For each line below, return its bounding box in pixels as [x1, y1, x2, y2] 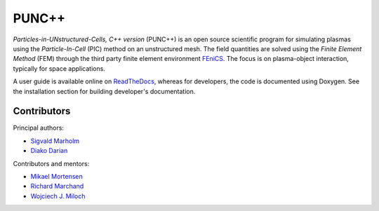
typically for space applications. [13, 64, 105, 73]
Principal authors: [13, 123, 65, 132]
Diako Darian [30, 147, 68, 155]
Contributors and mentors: [13, 159, 90, 168]
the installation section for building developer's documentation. [13, 87, 196, 95]
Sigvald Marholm [30, 137, 80, 145]
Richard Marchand [30, 182, 84, 191]
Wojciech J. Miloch [30, 191, 86, 200]
